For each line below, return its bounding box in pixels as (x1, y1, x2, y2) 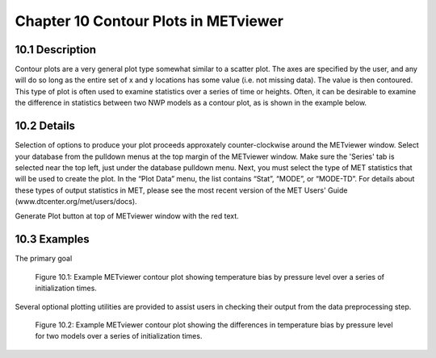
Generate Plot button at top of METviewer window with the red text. (15, 211, 240, 221)
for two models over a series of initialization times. (35, 331, 203, 341)
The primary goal (15, 254, 73, 264)
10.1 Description (15, 43, 97, 56)
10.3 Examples (15, 232, 90, 246)
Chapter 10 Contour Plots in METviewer (15, 12, 284, 30)
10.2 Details (15, 119, 76, 133)
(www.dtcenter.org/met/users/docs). (15, 197, 137, 206)
